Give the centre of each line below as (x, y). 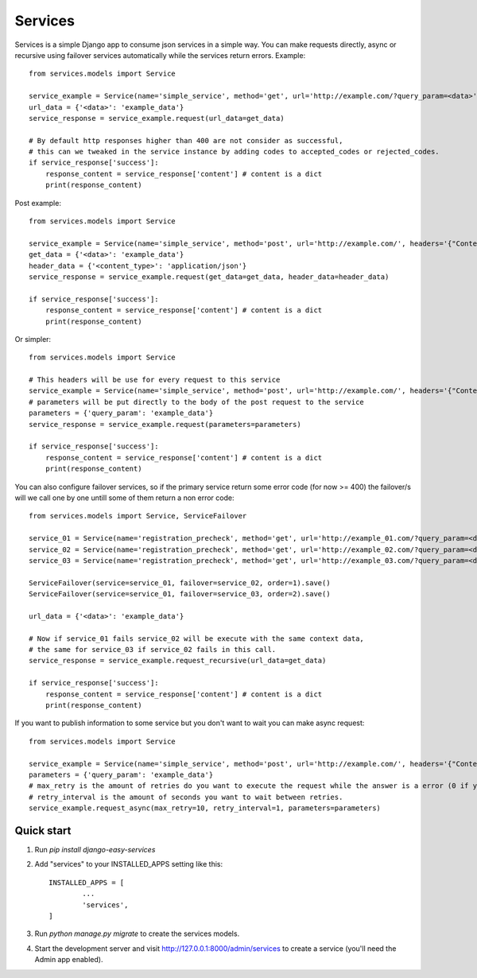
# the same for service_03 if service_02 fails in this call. (153, 650)
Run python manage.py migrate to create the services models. (137, 933)
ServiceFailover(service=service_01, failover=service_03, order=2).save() (180, 594)
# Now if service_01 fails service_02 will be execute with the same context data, (197, 638)
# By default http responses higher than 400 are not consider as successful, (186, 140)
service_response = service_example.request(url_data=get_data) (157, 118)
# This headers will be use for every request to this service (155, 380)
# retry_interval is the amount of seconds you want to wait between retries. (186, 797)
